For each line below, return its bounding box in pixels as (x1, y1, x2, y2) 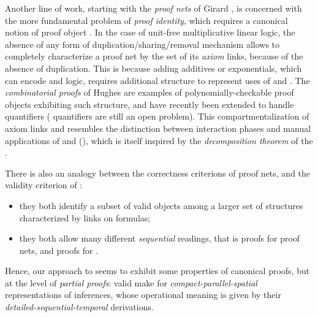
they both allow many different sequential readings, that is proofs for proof (19, 232, 300, 245)
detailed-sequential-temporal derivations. (5, 300, 154, 313)
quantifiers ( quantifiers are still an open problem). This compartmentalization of (5, 110, 309, 123)
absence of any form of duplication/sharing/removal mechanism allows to (5, 37, 280, 50)
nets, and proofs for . (19, 243, 98, 256)
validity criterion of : (5, 178, 83, 191)
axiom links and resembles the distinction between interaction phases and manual (5, 121, 311, 134)
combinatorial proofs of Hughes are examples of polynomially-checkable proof (5, 86, 294, 99)
